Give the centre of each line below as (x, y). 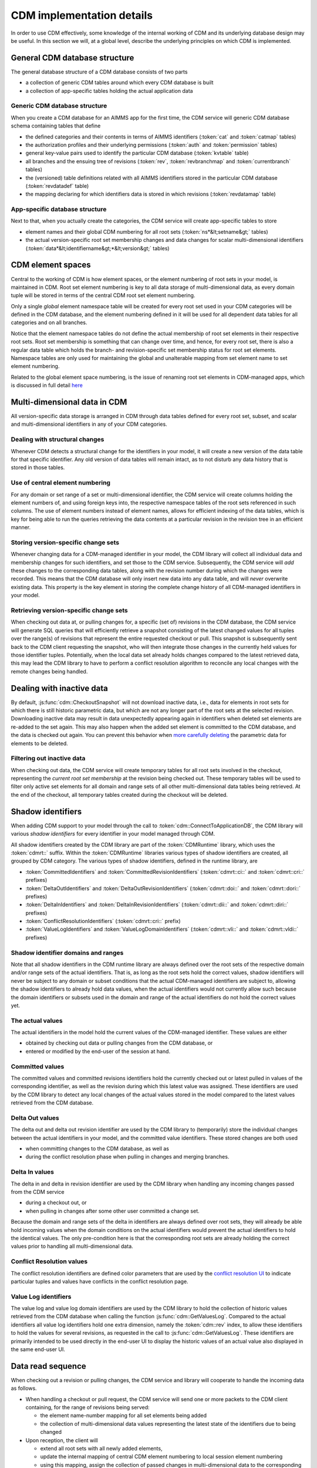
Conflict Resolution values (49, 1261)
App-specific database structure (59, 210)
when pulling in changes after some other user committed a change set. (112, 1211)
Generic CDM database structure (59, 106)
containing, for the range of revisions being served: (87, 1408)
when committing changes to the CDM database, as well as (97, 1149)
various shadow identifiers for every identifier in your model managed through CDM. (113, 834)
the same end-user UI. (38, 1349)
